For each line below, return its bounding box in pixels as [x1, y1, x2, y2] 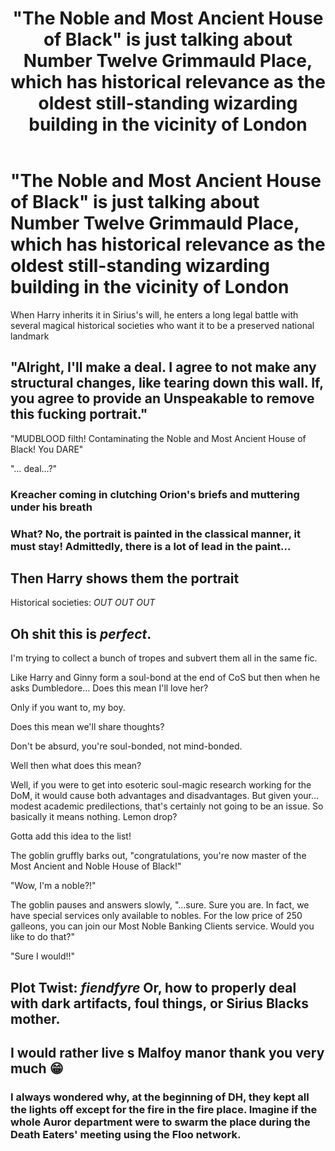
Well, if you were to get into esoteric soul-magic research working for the [10, 779, 312, 791]
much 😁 [10, 1060, 64, 1077]
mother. [10, 1010, 61, 1027]
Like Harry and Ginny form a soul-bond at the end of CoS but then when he [10, 672, 321, 684]
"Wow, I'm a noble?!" [10, 880, 97, 892]
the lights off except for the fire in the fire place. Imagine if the [10, 1102, 318, 1116]
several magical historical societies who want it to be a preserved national [10, 319, 315, 331]
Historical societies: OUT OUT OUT [10, 597, 156, 609]
